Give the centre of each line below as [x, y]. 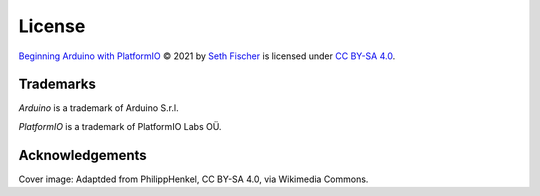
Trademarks [57, 84]
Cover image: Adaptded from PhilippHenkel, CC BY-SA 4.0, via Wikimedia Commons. [193, 179]
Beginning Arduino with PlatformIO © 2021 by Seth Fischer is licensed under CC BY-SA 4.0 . [207, 56]
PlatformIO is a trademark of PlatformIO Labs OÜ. [120, 126]
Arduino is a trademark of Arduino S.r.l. [98, 108]
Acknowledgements [82, 155]
